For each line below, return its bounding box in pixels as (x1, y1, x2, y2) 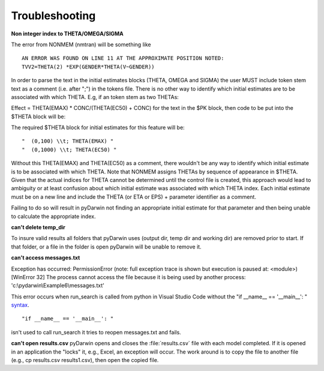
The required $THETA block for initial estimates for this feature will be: (11, 124, 185, 131)
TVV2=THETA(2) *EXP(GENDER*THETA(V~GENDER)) (22, 63, 155, 70)
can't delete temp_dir (11, 223, 65, 231)
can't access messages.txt (11, 254, 80, 261)
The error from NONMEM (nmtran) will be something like (11, 41, 151, 48)
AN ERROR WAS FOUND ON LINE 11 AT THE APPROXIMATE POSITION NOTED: (22, 55, 224, 62)
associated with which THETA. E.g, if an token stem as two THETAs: (11, 93, 179, 100)
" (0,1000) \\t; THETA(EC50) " (22, 146, 117, 153)
